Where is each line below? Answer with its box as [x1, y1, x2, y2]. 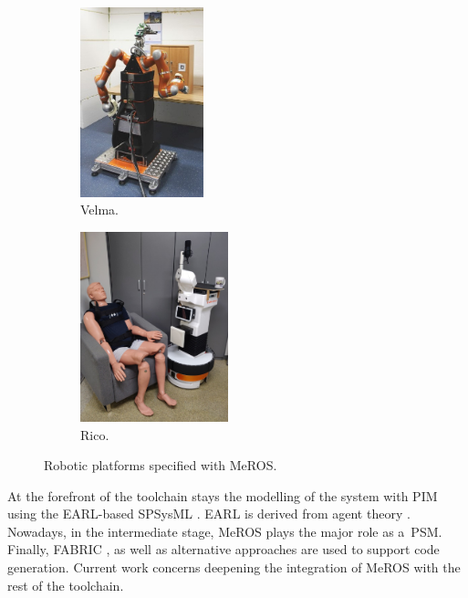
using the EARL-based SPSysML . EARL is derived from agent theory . [7, 504, 411, 523]
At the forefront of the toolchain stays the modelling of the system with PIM [7, 486, 438, 505]
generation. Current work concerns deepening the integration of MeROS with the [7, 558, 461, 577]
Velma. [80, 200, 119, 219]
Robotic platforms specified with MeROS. [44, 456, 277, 475]
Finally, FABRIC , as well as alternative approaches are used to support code [7, 540, 440, 559]
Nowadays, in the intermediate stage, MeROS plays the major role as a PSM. [7, 521, 442, 540]
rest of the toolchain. [7, 575, 124, 594]
